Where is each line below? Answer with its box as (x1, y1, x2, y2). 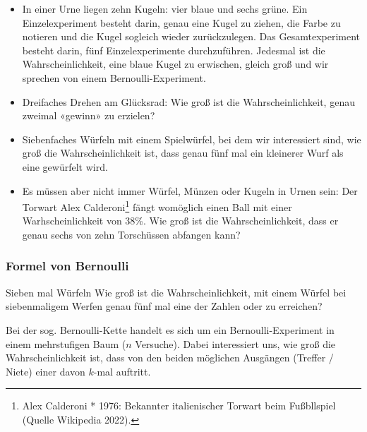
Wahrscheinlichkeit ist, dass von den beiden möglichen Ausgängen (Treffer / (6, 350, 334, 365)
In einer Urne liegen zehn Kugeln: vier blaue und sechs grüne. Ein (22, 1, 308, 16)
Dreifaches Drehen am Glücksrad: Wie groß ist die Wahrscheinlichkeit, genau (22, 94, 355, 109)
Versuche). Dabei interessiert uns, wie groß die (135, 336, 336, 351)
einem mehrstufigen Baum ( (6, 336, 126, 351)
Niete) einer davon (6, 364, 85, 378)
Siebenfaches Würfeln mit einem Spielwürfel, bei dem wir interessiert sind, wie (22, 131, 361, 146)
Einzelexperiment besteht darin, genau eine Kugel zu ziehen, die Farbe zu (22, 15, 341, 30)
